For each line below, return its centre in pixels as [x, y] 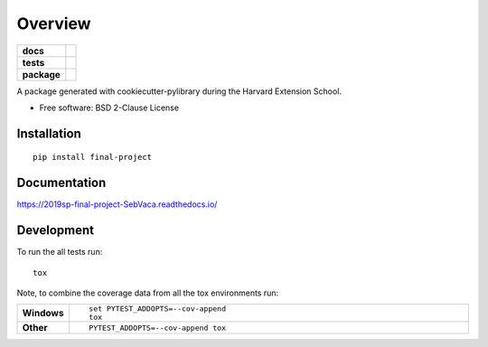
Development [56, 230]
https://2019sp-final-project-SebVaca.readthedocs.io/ [117, 204]
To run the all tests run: [60, 252]
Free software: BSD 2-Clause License [109, 108]
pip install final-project [93, 157]
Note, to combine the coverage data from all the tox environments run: [148, 293]
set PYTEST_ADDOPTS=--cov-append [157, 309]
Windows [43, 314]
